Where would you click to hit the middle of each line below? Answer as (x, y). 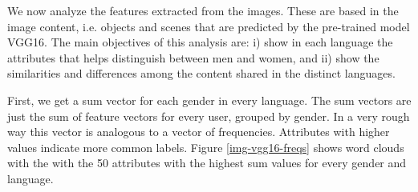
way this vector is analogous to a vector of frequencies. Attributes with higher (199, 132)
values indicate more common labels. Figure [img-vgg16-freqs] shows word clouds (206, 147)
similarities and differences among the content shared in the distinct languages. (201, 73)
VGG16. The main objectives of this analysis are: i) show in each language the (200, 42)
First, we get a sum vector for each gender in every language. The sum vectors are (209, 100)
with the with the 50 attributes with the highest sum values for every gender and (207, 163)
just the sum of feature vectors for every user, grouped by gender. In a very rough (209, 116)
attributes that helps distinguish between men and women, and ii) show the (193, 57)
